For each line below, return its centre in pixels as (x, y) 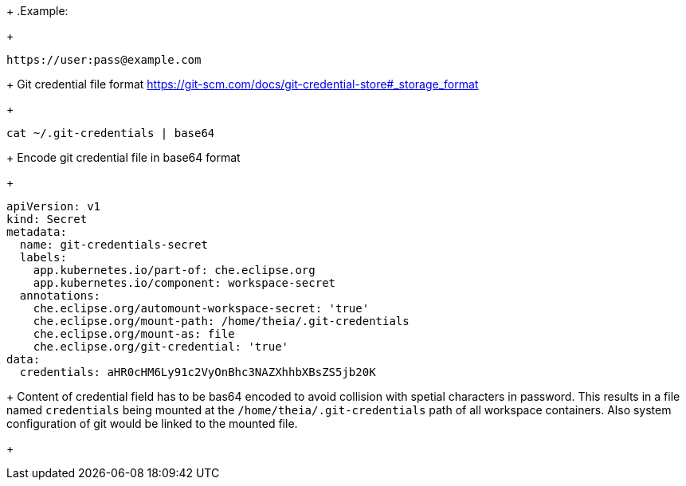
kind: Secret (47, 219)
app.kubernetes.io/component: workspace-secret (184, 283)
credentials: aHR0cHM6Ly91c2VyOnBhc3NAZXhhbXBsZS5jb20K (198, 372)
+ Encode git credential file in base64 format (123, 157)
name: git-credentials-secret (114, 245)
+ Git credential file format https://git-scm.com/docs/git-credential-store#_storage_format (243, 84)
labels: (43, 257)
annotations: (60, 296)
